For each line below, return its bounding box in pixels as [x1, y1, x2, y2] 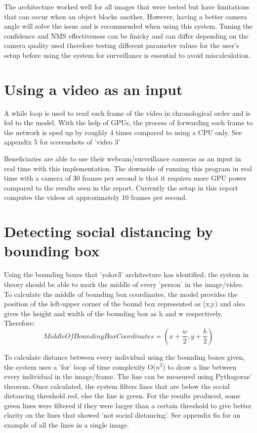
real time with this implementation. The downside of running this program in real [4, 163, 252, 173]
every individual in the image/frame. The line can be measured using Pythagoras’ [4, 371, 252, 382]
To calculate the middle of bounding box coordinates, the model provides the [4, 289, 238, 299]
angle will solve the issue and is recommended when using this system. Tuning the [4, 21, 253, 31]
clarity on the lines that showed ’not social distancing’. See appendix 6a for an [4, 410, 241, 420]
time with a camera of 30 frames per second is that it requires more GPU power [4, 173, 247, 183]
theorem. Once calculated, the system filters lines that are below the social [4, 381, 230, 391]
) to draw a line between [163, 361, 237, 372]
